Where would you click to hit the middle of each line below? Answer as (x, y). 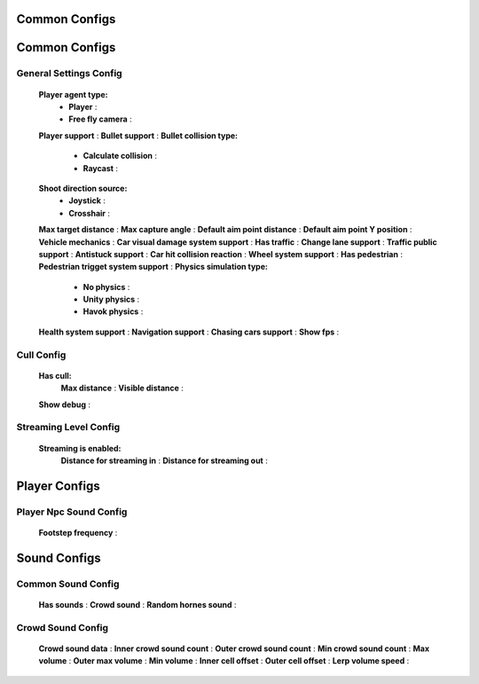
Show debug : (65, 405)
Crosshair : (90, 213)
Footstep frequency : (78, 532)
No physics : (106, 287)
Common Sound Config (68, 584)
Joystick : (87, 200)
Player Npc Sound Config (72, 512)
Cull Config (41, 355)
